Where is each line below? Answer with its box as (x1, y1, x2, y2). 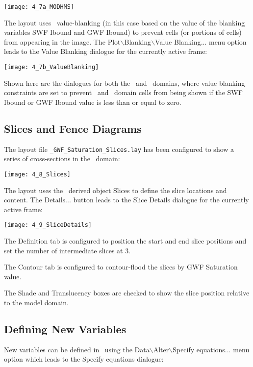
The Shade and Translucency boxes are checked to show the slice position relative (4, 288, 250, 298)
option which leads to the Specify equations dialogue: (4, 354, 164, 364)
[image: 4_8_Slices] (4, 171, 71, 178)
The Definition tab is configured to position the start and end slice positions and (4, 236, 247, 246)
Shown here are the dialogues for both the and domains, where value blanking (4, 77, 245, 88)
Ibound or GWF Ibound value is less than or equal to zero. (4, 97, 181, 107)
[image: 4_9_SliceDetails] (4, 221, 92, 229)
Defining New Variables (4, 321, 126, 336)
